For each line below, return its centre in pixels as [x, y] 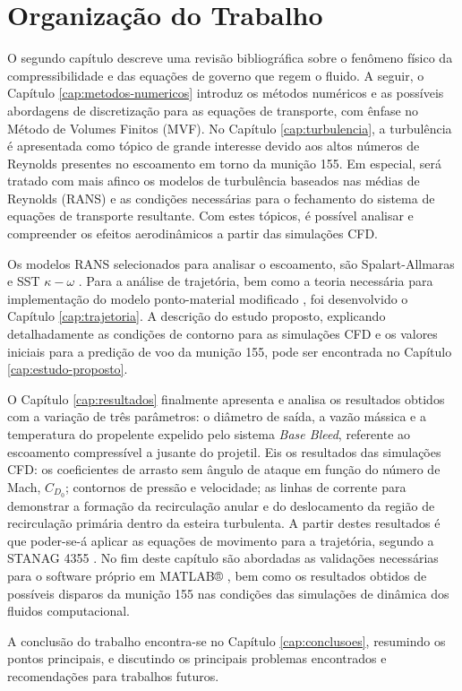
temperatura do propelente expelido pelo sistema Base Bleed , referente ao [209, 434]
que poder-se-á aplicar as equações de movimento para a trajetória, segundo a [221, 540]
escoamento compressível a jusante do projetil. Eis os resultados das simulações [224, 451]
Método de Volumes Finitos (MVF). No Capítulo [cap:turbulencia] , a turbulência [230, 128]
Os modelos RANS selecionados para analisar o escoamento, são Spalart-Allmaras [231, 263]
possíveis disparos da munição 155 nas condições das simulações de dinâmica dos [228, 593]
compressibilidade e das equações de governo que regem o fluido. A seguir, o [216, 75]
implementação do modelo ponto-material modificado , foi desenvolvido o [208, 298]
